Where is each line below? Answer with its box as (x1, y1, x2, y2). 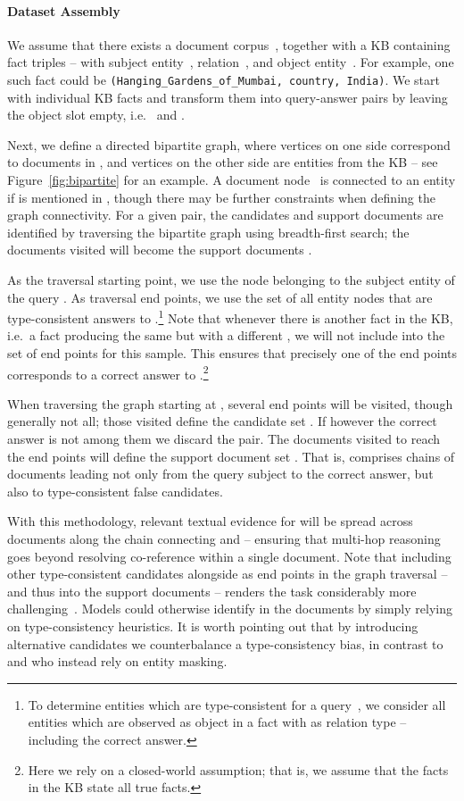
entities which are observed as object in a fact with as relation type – (28, 713, 407, 731)
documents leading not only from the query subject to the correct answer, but (7, 464, 434, 483)
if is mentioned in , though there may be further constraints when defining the (7, 188, 435, 206)
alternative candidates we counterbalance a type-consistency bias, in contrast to (7, 634, 443, 653)
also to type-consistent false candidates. (7, 481, 223, 500)
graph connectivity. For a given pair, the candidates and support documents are (7, 205, 443, 224)
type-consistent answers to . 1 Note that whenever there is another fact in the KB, (7, 306, 453, 327)
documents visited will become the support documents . (7, 240, 312, 259)
